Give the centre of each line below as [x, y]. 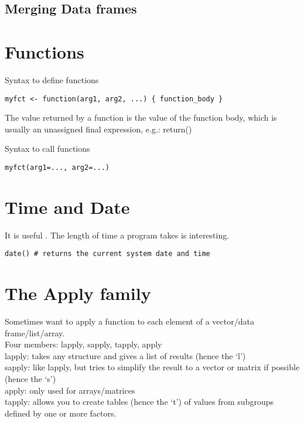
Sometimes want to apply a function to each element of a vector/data [129, 321]
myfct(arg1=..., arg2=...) [57, 167]
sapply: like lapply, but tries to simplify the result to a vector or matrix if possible [152, 367]
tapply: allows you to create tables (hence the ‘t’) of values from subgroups [139, 402]
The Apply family [78, 293]
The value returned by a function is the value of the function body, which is [141, 117]
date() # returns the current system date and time [107, 254]
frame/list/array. [35, 332]
